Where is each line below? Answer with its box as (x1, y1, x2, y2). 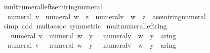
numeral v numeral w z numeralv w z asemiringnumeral (7, 11, 206, 21)
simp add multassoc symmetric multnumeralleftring (3, 21, 167, 31)
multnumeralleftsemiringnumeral (3, 1, 102, 11)
